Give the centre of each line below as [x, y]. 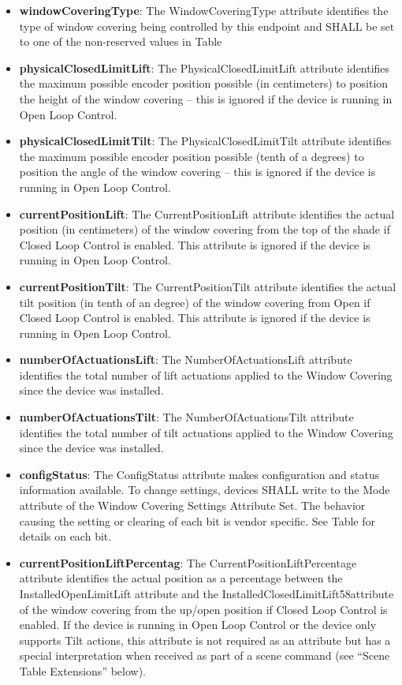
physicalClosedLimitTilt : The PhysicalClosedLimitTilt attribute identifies [205, 141]
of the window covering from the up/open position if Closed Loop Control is [203, 609]
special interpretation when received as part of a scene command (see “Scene [205, 655]
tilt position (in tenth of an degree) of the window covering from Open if [195, 302]
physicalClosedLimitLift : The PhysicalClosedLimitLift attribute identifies [205, 67]
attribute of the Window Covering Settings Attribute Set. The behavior [192, 505]
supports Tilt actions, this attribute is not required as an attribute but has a [205, 640]
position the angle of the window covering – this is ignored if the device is [197, 172]
